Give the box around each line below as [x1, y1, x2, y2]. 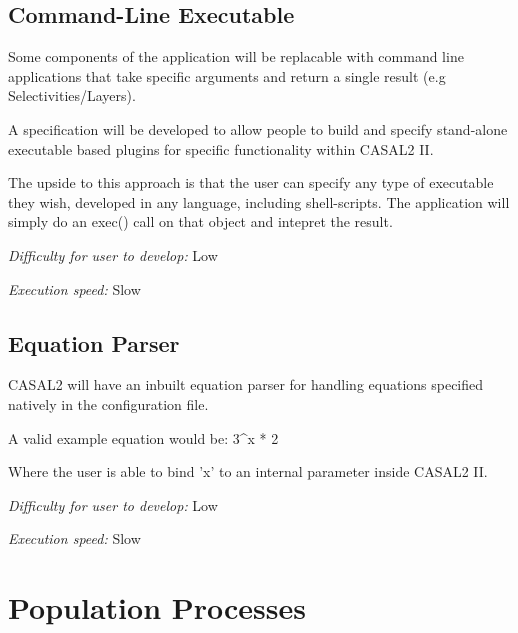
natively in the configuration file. [8, 393, 209, 414]
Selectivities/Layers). [8, 85, 136, 106]
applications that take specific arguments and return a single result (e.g [8, 65, 446, 86]
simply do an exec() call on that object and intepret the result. [8, 211, 393, 232]
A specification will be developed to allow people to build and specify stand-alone [8, 118, 508, 139]
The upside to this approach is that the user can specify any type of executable [8, 172, 494, 193]
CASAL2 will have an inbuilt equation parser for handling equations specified [8, 374, 484, 395]
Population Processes [8, 587, 306, 628]
